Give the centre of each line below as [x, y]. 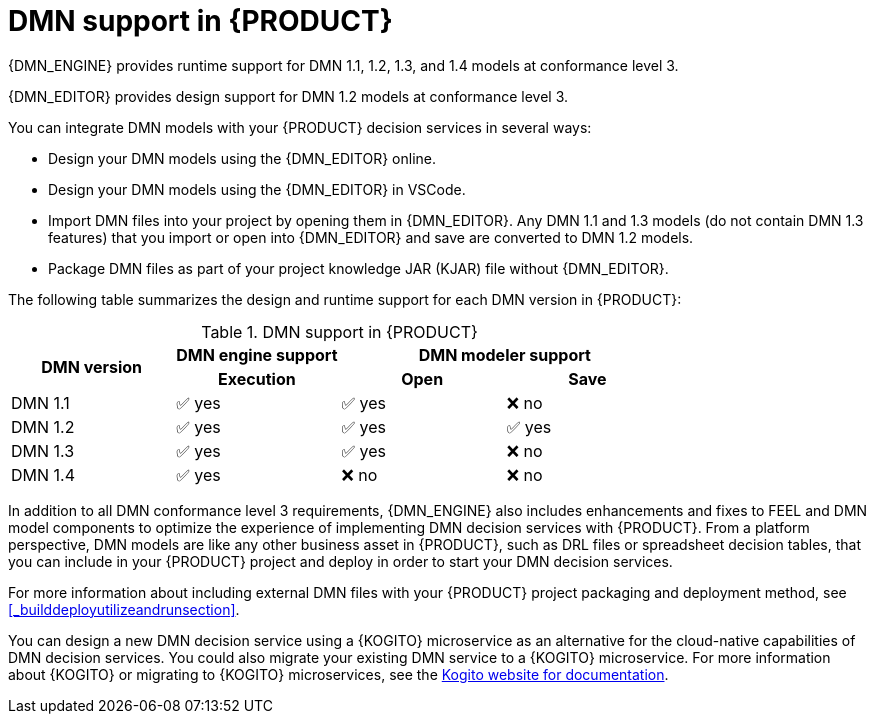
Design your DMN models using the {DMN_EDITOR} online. [242, 158]
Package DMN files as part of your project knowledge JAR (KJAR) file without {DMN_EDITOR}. [358, 268]
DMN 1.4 [43, 474]
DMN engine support [257, 354]
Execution [257, 378]
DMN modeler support [504, 354]
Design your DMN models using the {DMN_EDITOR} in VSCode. [257, 189]
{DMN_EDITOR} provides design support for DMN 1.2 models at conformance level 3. [288, 96]
